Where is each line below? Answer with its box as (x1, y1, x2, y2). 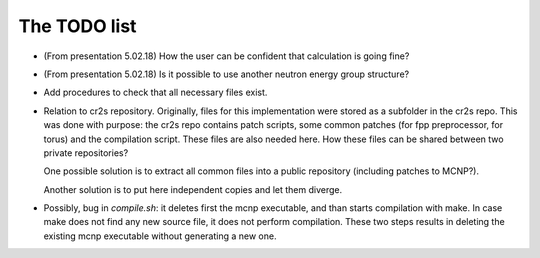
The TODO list (18, 15, 137, 37)
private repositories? (43, 146, 129, 159)
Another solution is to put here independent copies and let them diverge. (43, 183, 343, 195)
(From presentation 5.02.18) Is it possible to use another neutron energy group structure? (43, 68, 410, 80)
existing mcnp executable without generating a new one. (43, 230, 277, 242)
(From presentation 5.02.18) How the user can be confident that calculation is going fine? (43, 50, 410, 62)
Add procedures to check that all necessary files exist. (43, 86, 268, 99)
